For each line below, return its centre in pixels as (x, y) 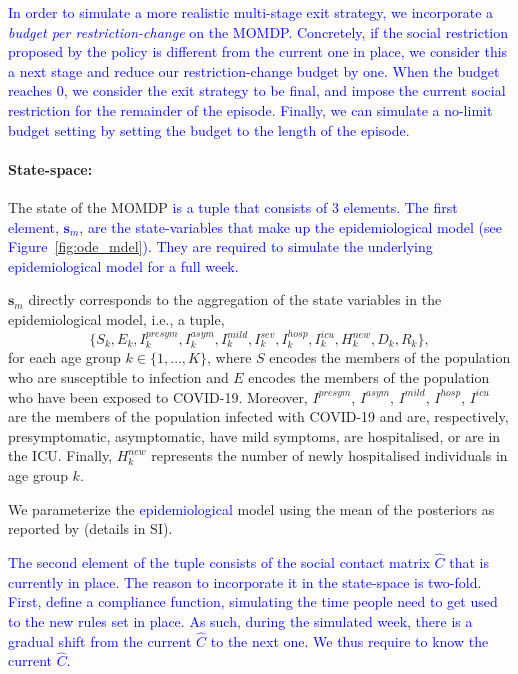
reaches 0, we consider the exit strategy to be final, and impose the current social (257, 90)
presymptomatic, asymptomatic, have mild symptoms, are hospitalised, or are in (254, 435)
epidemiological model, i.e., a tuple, (116, 318)
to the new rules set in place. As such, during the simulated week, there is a (240, 620)
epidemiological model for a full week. (123, 265)
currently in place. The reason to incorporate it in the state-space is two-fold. (245, 581)
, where (229, 357)
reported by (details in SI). (90, 528)
